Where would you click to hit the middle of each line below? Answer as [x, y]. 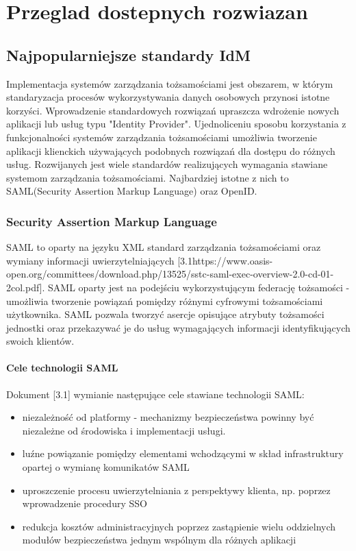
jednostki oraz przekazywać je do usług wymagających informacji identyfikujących [178, 327]
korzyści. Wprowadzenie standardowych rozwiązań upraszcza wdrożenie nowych [173, 110]
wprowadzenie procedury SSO [85, 503]
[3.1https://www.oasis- [225, 260]
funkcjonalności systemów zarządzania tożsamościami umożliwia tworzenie [162, 137]
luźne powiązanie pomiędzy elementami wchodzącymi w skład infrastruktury [183, 453]
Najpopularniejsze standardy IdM [128, 54]
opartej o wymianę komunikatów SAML [106, 467]
